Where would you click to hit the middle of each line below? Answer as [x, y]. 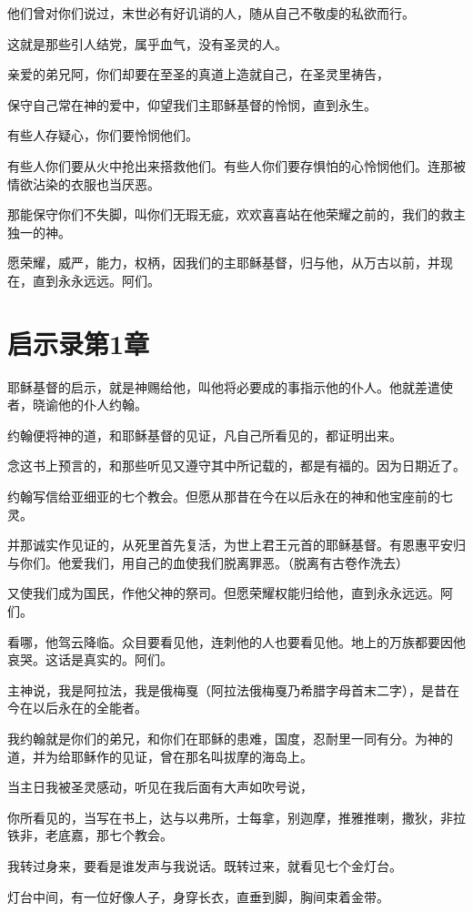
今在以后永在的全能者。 [77, 708]
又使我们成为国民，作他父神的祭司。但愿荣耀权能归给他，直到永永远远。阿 [230, 593]
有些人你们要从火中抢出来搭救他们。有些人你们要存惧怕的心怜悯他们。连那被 [236, 165]
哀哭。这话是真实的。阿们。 [90, 659]
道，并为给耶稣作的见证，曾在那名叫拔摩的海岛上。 [160, 756]
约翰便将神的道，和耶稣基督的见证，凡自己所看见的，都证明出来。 [205, 435]
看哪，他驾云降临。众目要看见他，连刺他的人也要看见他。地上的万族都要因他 [236, 641]
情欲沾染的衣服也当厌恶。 [84, 183]
